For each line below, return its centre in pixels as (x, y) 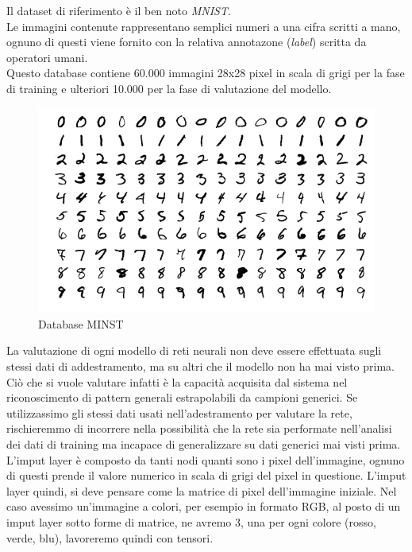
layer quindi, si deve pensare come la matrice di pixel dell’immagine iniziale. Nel (202, 490)
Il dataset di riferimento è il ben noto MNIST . (119, 10)
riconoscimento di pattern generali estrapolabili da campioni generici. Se (182, 397)
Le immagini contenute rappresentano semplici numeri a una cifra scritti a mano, (204, 26)
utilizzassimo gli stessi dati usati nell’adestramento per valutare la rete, (179, 412)
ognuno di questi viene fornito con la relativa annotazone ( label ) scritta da (187, 42)
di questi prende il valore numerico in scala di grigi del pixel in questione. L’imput (206, 475)
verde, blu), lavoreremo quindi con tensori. (110, 537)
